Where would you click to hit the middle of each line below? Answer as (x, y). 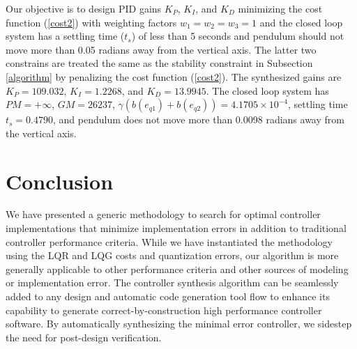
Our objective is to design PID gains (84, 8)
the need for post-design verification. (84, 337)
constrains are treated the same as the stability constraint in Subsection (159, 63)
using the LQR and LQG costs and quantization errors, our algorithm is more (172, 255)
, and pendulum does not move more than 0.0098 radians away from (199, 119)
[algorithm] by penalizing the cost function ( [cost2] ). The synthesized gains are (174, 76)
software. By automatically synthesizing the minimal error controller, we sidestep (179, 324)
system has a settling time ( (65, 36)
